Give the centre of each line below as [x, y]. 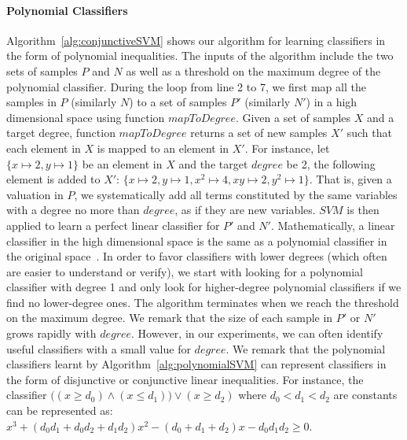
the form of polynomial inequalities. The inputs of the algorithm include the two [200, 55]
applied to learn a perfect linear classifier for [113, 225]
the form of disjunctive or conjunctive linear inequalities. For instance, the [185, 379]
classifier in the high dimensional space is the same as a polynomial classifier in [197, 240]
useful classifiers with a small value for [99, 348]
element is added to [53, 179]
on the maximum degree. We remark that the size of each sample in [170, 318]
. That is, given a [350, 179]
